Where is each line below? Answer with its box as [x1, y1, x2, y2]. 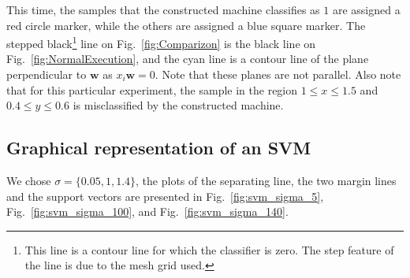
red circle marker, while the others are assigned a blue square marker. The [6, 17, 366, 33]
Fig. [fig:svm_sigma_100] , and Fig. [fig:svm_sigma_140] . [6, 203, 289, 220]
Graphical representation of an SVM [6, 135, 311, 160]
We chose [6, 172, 51, 189]
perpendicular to [6, 66, 87, 83]
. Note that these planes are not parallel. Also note [155, 66, 401, 83]
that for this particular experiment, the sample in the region [6, 81, 298, 98]
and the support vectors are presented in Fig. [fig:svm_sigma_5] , [6, 187, 324, 204]
